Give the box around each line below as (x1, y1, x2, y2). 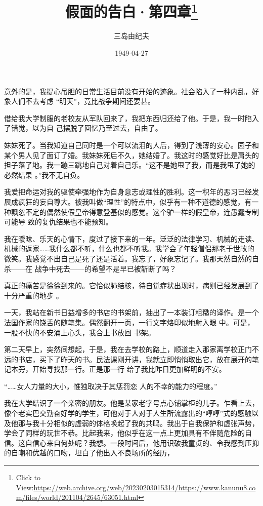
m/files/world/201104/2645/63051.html (16, 492, 139, 502)
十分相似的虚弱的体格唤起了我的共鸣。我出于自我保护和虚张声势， (39, 417, 259, 428)
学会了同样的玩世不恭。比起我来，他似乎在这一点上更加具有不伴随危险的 (4, 427, 245, 438)
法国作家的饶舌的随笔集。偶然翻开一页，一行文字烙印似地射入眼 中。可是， (4, 317, 254, 327)
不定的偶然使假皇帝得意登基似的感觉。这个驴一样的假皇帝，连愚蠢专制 (25, 206, 259, 217)
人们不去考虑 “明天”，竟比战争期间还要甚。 (11, 96, 155, 106)
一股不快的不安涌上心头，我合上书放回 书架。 (4, 327, 155, 337)
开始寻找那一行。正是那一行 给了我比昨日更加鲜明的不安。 (32, 364, 226, 374)
